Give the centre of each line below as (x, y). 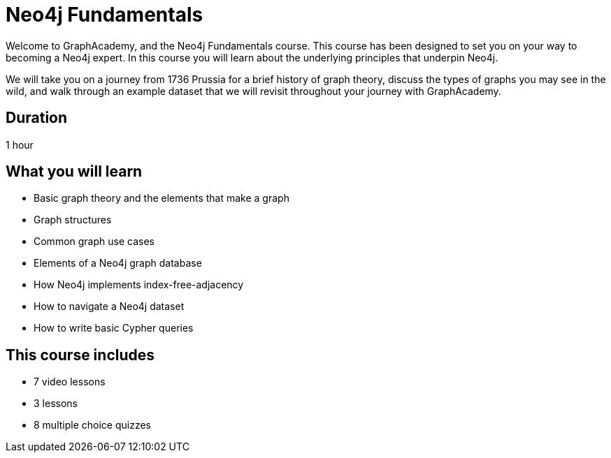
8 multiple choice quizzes (92, 425)
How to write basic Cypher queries (114, 328)
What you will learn (74, 172)
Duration (37, 118)
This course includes (80, 355)
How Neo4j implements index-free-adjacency (139, 285)
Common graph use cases (94, 242)
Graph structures (73, 220)
